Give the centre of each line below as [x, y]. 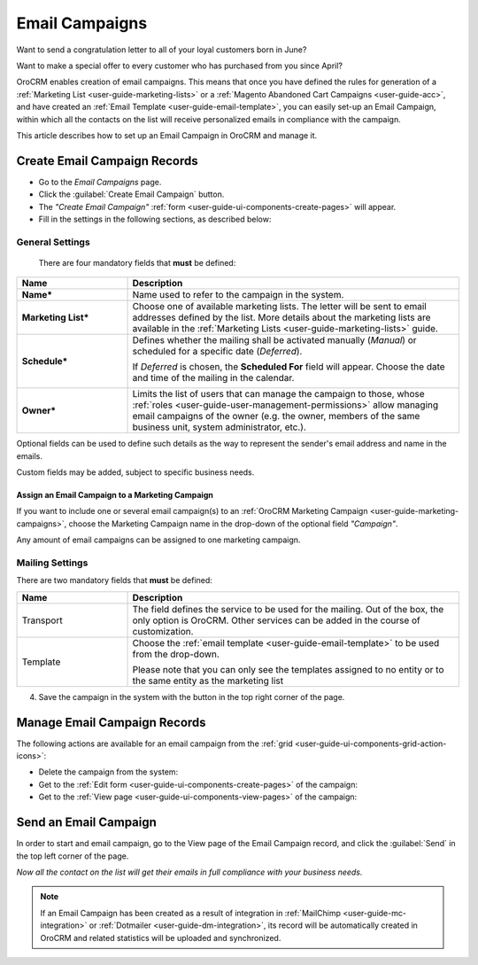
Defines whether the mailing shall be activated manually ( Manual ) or [274, 340]
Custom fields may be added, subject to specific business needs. [135, 472]
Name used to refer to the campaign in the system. [238, 295]
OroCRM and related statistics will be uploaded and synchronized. [161, 938]
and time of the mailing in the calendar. [213, 378]
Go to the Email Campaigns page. [100, 182]
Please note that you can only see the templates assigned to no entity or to [288, 669]
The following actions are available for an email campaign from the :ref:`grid [155, 743]
